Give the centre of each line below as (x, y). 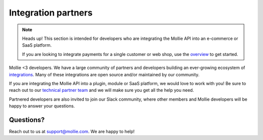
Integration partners (51, 13)
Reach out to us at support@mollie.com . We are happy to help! (72, 131)
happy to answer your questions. (42, 106)
